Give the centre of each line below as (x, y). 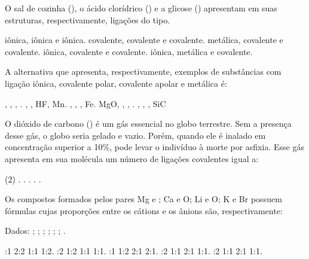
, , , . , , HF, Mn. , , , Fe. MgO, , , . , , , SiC (85, 103)
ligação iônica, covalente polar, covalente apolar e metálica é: (116, 83)
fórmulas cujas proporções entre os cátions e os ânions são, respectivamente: (144, 210)
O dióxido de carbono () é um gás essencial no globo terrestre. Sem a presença (148, 124)
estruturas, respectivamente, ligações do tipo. (88, 19)
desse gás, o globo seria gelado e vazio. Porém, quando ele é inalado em (135, 135)
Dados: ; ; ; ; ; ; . (35, 231)
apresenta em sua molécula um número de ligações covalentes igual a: (132, 158)
